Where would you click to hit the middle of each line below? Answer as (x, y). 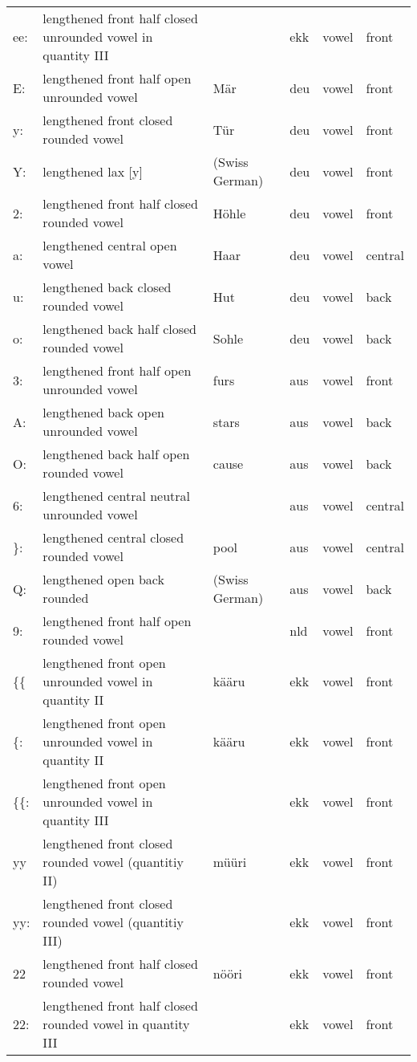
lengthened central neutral (117, 496)
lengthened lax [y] (93, 171)
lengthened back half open (116, 454)
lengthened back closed (107, 287)
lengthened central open (110, 245)
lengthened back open (103, 412)
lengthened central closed (113, 537)
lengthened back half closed (120, 329)
